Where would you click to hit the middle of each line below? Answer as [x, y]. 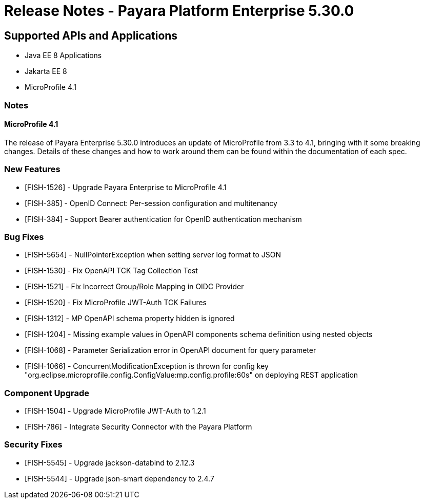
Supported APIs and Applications [91, 35]
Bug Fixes [24, 237]
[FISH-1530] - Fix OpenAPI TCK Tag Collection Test [111, 271]
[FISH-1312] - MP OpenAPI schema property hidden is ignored [130, 319]
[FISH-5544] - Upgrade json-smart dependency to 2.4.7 [119, 478]
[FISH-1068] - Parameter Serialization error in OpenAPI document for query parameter [170, 350]
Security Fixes [33, 445]
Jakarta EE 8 [46, 71]
